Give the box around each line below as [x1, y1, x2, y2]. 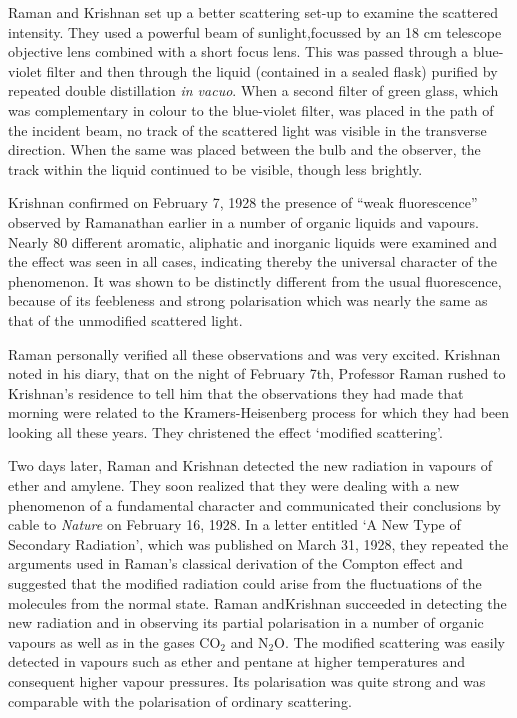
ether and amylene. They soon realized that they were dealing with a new [8, 475, 460, 496]
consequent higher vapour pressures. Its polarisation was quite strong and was [8, 671, 486, 691]
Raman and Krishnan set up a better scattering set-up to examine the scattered [8, 2, 498, 22]
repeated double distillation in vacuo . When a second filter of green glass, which [8, 80, 499, 101]
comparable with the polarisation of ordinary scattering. [8, 690, 352, 711]
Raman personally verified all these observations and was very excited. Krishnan [8, 343, 501, 364]
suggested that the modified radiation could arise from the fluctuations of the [8, 573, 482, 594]
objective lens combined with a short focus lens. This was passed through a [8, 41, 469, 62]
